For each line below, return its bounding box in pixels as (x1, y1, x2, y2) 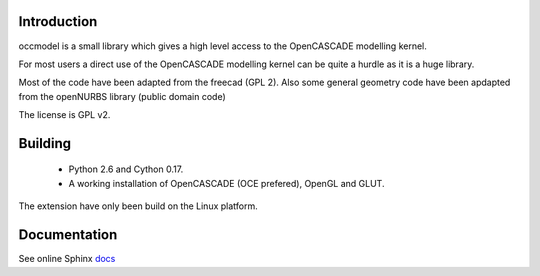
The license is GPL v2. (18, 109, 111, 121)
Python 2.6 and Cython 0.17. (68, 163, 184, 175)
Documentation (18, 226, 118, 244)
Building (18, 135, 72, 152)
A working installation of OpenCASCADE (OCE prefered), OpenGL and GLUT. (68, 177, 385, 189)
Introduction (18, 13, 98, 30)
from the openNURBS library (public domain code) (18, 90, 227, 102)
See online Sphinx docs (18, 253, 116, 265)
